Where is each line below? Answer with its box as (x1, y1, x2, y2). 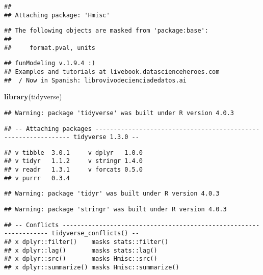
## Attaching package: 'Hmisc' (4, 11, 110, 19)
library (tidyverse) (4, 91, 62, 102)
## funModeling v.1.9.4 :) (4, 60, 95, 67)
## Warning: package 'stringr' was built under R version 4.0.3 (4, 206, 227, 213)
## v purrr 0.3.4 (4, 174, 70, 182)
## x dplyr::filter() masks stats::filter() (4, 238, 169, 246)
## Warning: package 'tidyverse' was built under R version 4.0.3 (4, 109, 234, 117)
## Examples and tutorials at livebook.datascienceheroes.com (4, 68, 220, 75)
